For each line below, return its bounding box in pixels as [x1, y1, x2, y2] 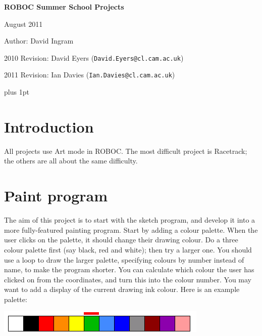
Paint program [4, 185, 108, 206]
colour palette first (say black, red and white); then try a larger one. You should [4, 244, 252, 255]
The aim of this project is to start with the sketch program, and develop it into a [4, 215, 255, 225]
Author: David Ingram [4, 35, 74, 46]
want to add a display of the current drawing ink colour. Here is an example [4, 284, 240, 295]
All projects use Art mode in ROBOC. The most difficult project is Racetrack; [4, 145, 247, 156]
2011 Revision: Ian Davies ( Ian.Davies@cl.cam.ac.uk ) [4, 69, 175, 80]
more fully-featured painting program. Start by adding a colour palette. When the [4, 224, 258, 235]
